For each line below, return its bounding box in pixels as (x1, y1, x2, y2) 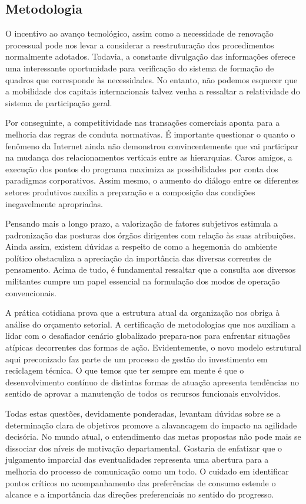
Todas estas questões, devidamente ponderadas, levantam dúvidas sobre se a (5, 407, 281, 420)
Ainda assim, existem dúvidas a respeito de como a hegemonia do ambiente (5, 240, 277, 253)
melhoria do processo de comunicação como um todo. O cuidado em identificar (5, 464, 289, 477)
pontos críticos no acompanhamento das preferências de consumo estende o (5, 476, 276, 489)
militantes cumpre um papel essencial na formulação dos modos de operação (5, 275, 280, 287)
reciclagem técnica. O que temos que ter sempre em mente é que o (5, 364, 244, 377)
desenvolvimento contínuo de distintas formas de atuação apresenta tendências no (5, 375, 300, 388)
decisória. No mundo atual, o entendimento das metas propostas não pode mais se (5, 430, 301, 443)
